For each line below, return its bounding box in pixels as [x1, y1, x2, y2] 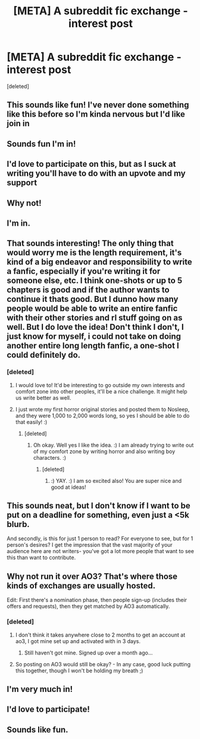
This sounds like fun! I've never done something [7, 100, 189, 110]
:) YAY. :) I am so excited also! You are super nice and [51, 477, 182, 484]
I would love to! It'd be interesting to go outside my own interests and [15, 381, 185, 388]
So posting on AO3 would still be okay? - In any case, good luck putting [15, 660, 191, 668]
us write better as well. [15, 394, 71, 401]
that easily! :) [15, 418, 48, 425]
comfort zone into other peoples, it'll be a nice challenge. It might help [15, 388, 187, 395]
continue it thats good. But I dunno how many [7, 294, 179, 304]
